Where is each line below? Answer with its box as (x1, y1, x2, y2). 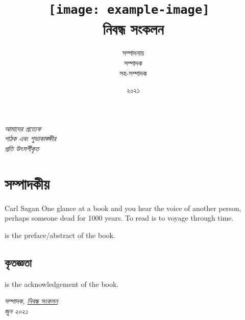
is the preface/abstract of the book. (5, 229, 115, 240)
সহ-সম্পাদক (119, 67, 147, 78)
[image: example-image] (48, 3, 210, 17)
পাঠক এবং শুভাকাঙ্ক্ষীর (5, 133, 56, 144)
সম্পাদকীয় (5, 173, 50, 194)
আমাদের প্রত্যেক (5, 123, 41, 134)
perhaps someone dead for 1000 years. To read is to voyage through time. (5, 212, 234, 223)
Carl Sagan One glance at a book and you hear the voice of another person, (5, 202, 241, 213)
